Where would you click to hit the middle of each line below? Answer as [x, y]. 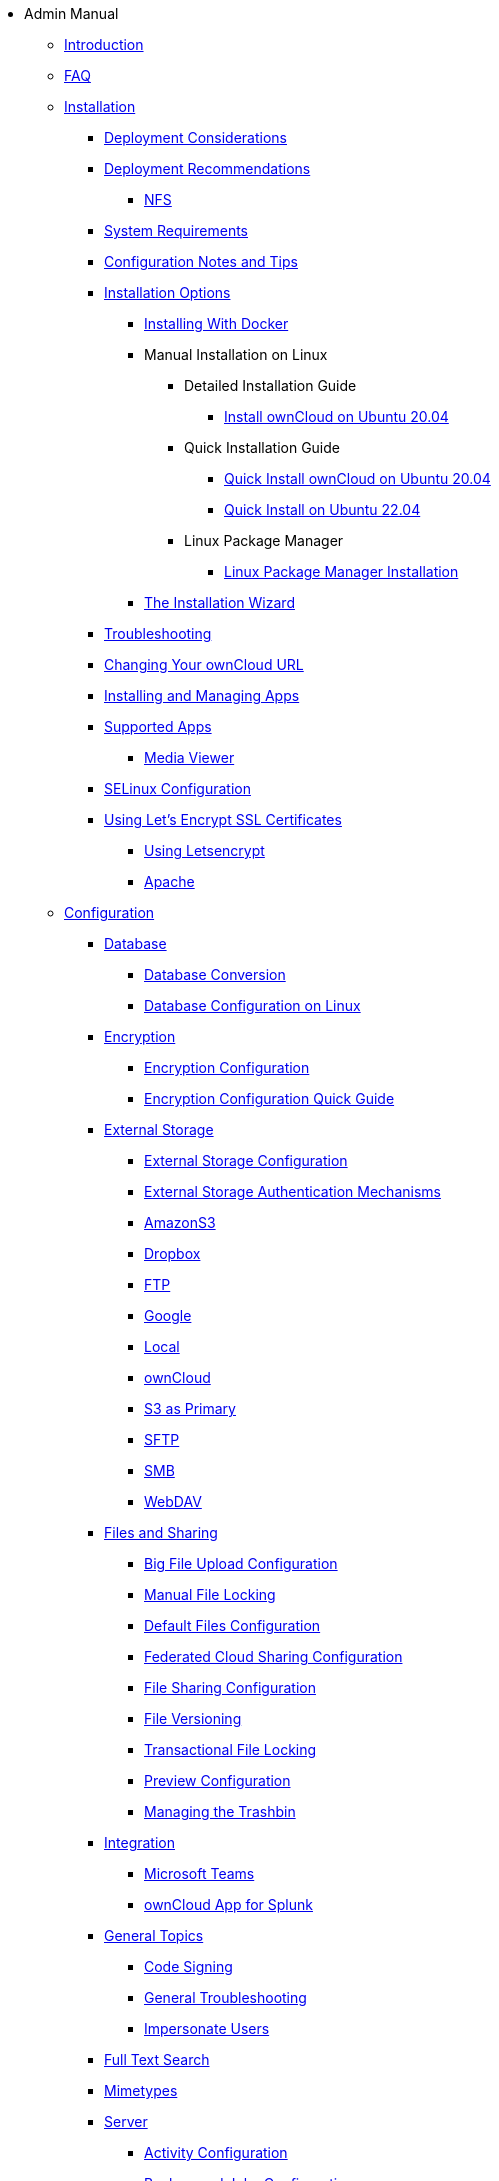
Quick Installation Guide [262, 447]
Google [168, 1315]
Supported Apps [158, 726]
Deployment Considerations [195, 137]
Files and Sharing [161, 1532]
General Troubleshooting [225, 1997]
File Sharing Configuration [230, 1687]
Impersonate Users [207, 2028]
